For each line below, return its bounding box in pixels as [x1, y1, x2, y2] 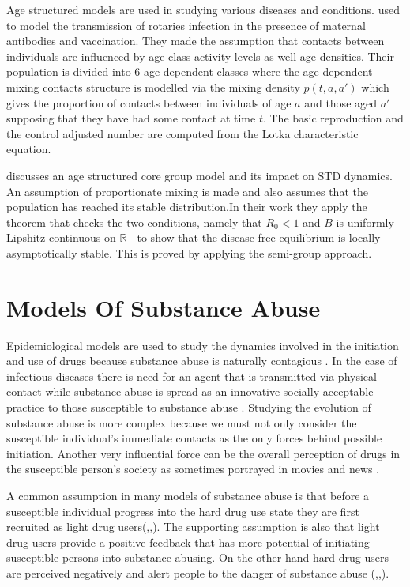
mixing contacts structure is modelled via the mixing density [6, 78, 300, 95]
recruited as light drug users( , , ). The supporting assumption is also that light [6, 518, 380, 535]
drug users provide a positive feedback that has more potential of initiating [6, 533, 370, 550]
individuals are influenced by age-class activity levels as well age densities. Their [6, 47, 394, 64]
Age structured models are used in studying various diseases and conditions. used [6, 2, 400, 17]
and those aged [304, 94, 378, 111]
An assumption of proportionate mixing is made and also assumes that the [6, 182, 368, 199]
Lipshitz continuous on [6, 229, 116, 246]
